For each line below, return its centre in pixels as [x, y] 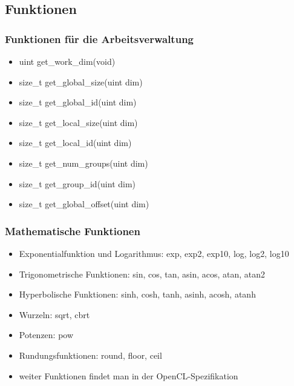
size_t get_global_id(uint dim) [78, 102]
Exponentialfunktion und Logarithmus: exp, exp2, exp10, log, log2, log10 [154, 253]
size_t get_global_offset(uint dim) [84, 204]
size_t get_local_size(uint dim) [78, 122]
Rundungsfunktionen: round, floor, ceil [90, 355]
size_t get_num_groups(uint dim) [83, 163]
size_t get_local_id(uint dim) [75, 143]
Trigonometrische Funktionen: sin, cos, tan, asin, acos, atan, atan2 [142, 274]
